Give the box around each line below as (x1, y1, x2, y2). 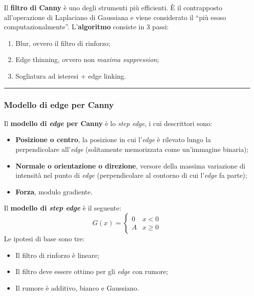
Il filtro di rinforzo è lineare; (15, 250, 100, 260)
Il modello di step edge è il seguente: (4, 203, 122, 213)
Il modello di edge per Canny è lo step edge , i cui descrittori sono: (4, 118, 212, 128)
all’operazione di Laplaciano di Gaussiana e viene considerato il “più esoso (4, 12, 226, 22)
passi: (152, 21, 169, 32)
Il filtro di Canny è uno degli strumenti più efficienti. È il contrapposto (4, 2, 222, 12)
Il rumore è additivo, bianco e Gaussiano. (15, 282, 139, 293)
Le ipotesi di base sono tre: (4, 233, 85, 243)
